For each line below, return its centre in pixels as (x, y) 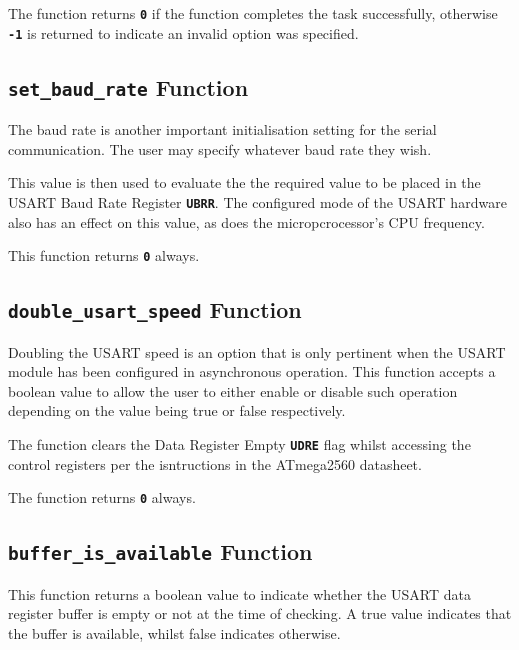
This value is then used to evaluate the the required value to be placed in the (244, 182)
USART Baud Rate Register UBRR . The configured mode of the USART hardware (257, 201)
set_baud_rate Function (128, 86)
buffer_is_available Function (160, 551)
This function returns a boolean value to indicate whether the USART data (239, 593)
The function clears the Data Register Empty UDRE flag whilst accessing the (239, 443)
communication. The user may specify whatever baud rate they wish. (220, 148)
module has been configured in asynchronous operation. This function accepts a (252, 371)
